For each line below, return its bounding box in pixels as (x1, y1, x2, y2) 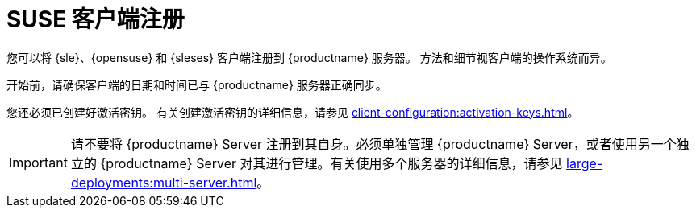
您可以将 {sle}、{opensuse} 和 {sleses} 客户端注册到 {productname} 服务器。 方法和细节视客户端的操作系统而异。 (6, 50, 612, 64)
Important (9, 154, 68, 171)
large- (566, 154, 603, 171)
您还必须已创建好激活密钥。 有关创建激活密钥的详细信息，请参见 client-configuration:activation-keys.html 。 (6, 105, 579, 119)
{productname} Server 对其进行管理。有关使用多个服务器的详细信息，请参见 (100, 154, 563, 171)
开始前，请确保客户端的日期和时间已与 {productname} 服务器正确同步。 (6, 77, 387, 92)
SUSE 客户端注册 (6, 6, 185, 33)
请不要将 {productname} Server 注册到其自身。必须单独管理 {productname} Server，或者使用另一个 (70, 135, 677, 152)
